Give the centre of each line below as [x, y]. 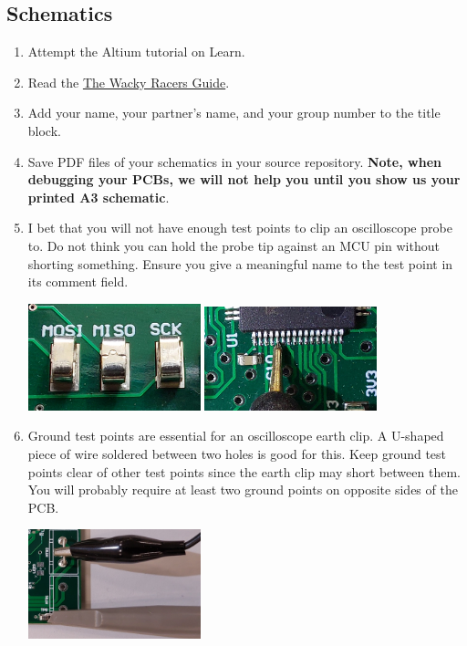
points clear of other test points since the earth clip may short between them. [244, 471]
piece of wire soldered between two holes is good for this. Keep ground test [237, 454]
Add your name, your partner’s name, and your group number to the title [234, 113]
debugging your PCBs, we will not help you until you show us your [244, 179]
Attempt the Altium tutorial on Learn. [136, 52]
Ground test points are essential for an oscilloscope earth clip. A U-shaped [236, 436]
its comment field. [78, 281]
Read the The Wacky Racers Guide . [129, 82]
